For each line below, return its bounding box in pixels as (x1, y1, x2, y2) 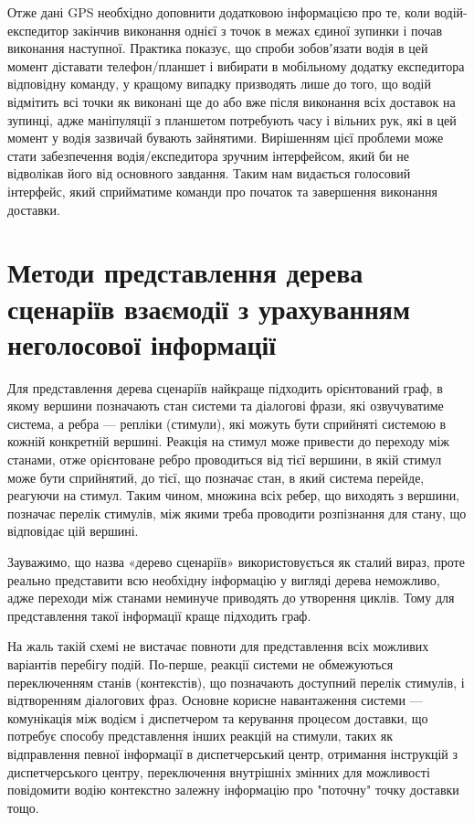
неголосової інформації (7, 325, 277, 362)
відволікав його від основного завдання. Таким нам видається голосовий (7, 164, 411, 183)
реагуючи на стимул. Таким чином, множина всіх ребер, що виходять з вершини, (7, 486, 460, 505)
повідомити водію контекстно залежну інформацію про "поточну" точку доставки (7, 780, 459, 799)
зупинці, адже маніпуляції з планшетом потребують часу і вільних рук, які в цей (7, 110, 457, 129)
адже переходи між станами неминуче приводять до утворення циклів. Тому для (7, 588, 455, 607)
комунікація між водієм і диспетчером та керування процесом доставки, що (7, 708, 428, 727)
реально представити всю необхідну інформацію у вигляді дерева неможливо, (7, 570, 440, 589)
